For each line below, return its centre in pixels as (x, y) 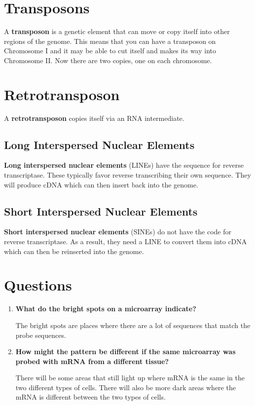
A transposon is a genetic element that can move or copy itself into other (117, 31)
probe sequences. (41, 335)
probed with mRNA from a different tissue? (92, 361)
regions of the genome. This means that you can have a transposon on (110, 41)
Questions (38, 285)
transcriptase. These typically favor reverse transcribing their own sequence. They (127, 175)
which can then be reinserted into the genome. (74, 251)
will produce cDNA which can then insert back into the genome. (101, 184)
